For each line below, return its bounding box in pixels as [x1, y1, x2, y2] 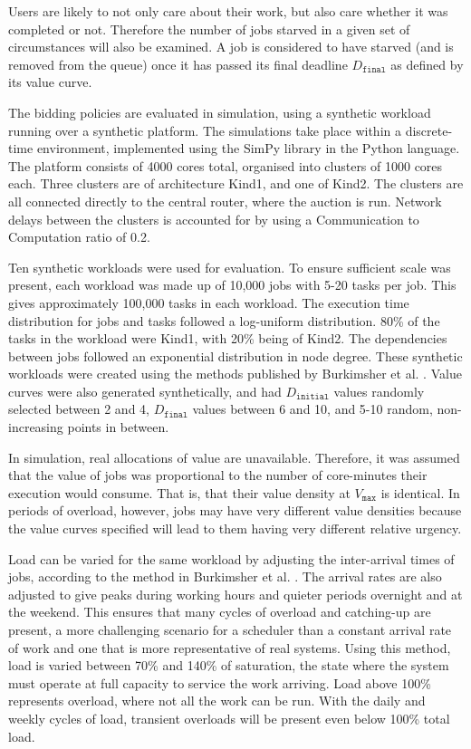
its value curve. [8, 72, 92, 91]
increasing [8, 418, 63, 437]
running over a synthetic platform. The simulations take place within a [8, 120, 401, 139]
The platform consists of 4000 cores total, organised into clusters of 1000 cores [8, 156, 443, 175]
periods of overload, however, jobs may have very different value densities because [8, 501, 462, 520]
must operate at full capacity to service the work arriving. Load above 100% [8, 673, 431, 692]
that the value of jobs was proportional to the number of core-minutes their [8, 466, 428, 485]
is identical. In [380, 483, 460, 502]
